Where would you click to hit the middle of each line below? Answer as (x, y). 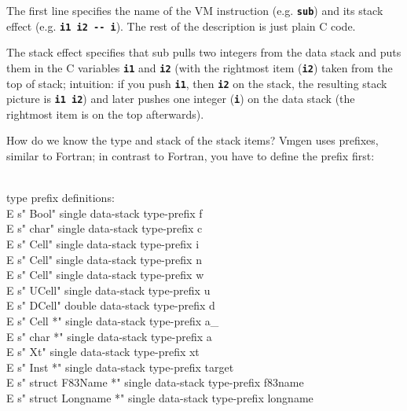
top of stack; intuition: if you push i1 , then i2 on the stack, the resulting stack (197, 83)
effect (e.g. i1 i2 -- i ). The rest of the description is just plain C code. (181, 26)
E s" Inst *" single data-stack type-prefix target (120, 367)
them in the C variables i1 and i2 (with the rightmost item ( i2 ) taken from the (200, 67)
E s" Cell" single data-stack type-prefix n (104, 259)
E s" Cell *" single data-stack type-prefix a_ (113, 321)
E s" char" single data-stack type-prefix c (104, 228)
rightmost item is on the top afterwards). (105, 114)
